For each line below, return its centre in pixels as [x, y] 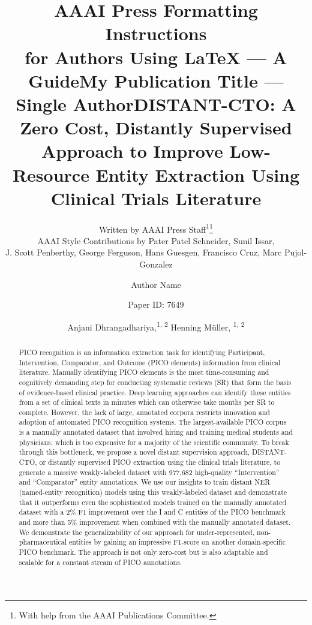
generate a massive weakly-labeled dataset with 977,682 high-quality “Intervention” [149, 472]
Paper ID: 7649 [156, 304]
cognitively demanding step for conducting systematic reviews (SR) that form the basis [155, 382]
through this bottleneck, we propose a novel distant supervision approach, [134, 452]
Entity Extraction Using [198, 174]
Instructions [156, 33]
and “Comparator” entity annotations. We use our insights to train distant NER [145, 482]
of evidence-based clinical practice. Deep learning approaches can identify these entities [155, 392]
